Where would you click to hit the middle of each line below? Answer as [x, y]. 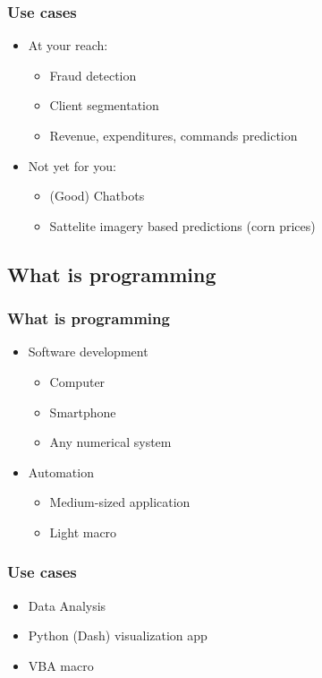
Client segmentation [104, 105]
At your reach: [68, 45]
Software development [88, 352]
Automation [61, 472]
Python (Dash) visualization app [118, 635]
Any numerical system [110, 442]
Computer [77, 381]
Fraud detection [93, 75]
